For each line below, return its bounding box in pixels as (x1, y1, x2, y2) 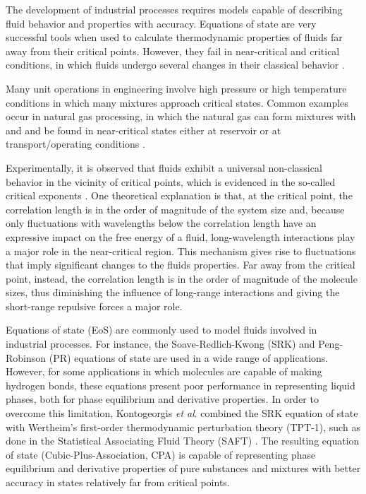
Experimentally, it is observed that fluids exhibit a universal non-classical (6, 160, 322, 175)
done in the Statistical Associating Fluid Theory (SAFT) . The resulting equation (6, 433, 360, 448)
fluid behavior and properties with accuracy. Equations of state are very (6, 16, 317, 30)
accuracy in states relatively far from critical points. (6, 475, 230, 489)
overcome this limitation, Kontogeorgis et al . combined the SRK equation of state (6, 406, 358, 421)
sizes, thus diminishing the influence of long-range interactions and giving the (6, 285, 340, 300)
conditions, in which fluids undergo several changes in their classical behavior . (6, 57, 345, 72)
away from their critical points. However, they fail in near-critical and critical (6, 43, 340, 58)
